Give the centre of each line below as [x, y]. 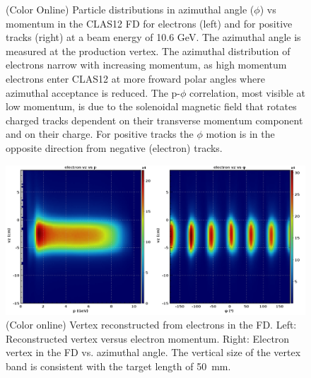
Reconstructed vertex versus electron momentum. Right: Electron [148, 338]
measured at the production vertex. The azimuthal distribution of [148, 51]
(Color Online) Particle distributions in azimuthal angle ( [130, 9]
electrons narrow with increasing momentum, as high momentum [146, 65]
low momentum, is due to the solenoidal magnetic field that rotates [151, 106]
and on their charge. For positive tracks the [100, 134]
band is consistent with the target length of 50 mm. [118, 366]
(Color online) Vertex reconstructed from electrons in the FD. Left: [151, 325]
